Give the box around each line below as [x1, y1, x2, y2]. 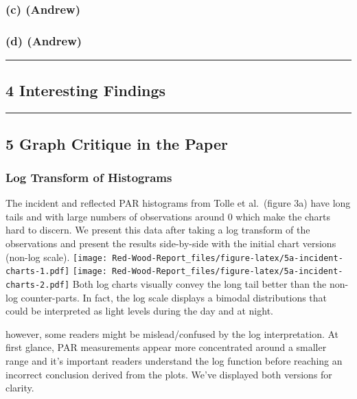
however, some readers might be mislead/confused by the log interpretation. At [5, 326, 339, 341]
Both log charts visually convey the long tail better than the [72, 276, 327, 290]
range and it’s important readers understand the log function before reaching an [5, 353, 343, 367]
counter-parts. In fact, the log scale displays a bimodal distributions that [21, 290, 327, 304]
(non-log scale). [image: [5, 249, 108, 264]
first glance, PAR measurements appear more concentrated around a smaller [5, 340, 327, 354]
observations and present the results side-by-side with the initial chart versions [5, 236, 336, 251]
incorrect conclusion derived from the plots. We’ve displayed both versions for [5, 367, 332, 381]
